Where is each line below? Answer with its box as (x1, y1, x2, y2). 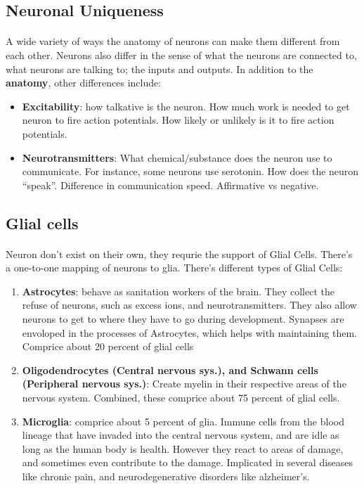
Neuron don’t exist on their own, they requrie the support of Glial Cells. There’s (6, 246, 353, 261)
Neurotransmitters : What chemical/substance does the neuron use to (22, 150, 332, 165)
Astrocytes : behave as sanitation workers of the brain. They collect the (22, 283, 334, 298)
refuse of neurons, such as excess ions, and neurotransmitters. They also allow (22, 297, 357, 312)
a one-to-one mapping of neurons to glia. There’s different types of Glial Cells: (6, 260, 343, 275)
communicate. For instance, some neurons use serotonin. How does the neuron (22, 164, 359, 179)
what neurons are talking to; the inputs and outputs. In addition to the (6, 61, 313, 76)
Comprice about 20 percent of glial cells (22, 339, 194, 354)
